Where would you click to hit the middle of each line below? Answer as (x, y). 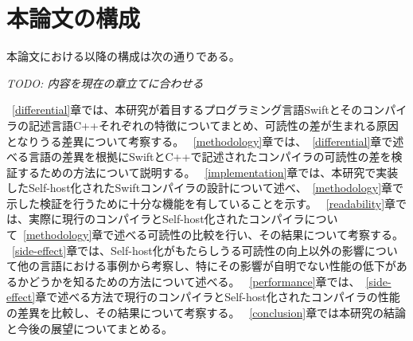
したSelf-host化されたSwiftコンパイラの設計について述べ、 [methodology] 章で (205, 188)
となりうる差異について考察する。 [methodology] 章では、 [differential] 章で (200, 141)
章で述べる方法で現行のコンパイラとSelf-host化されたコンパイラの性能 (218, 297)
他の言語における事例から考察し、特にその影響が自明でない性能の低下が (206, 266)
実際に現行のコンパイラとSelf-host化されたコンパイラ (166, 219)
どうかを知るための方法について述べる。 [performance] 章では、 (194, 281)
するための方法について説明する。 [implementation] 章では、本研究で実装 (208, 172)
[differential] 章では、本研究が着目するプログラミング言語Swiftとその (187, 110)
